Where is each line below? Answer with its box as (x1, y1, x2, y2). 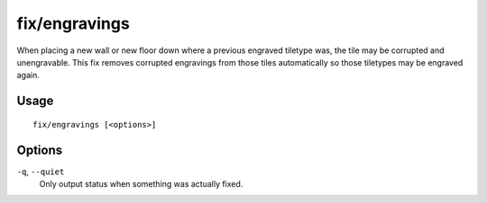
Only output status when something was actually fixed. (39, 179, 243, 190)
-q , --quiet (16, 166, 65, 177)
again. (16, 70, 41, 81)
